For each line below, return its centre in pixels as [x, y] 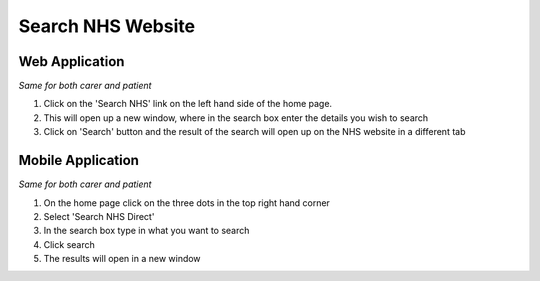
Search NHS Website [106, 26]
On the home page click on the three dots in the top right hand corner [186, 202]
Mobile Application [79, 160]
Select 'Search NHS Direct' [99, 216]
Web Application [71, 61]
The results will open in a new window [122, 259]
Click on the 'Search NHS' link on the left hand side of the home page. [188, 104]
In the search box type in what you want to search [146, 231]
